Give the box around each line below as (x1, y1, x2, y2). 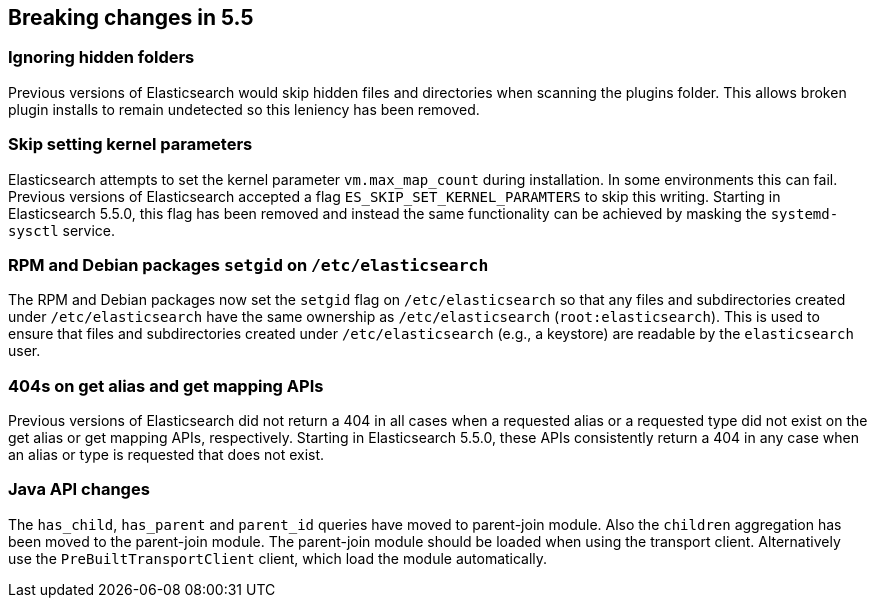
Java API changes (8, 479, 150, 500)
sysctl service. (8, 221, 116, 239)
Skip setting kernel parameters (8, 134, 253, 155)
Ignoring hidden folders (8, 47, 195, 68)
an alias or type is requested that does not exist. (8, 446, 325, 464)
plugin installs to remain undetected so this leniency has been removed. (8, 100, 480, 118)
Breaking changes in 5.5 (8, 5, 254, 30)
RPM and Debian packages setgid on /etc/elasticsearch (8, 254, 489, 275)
